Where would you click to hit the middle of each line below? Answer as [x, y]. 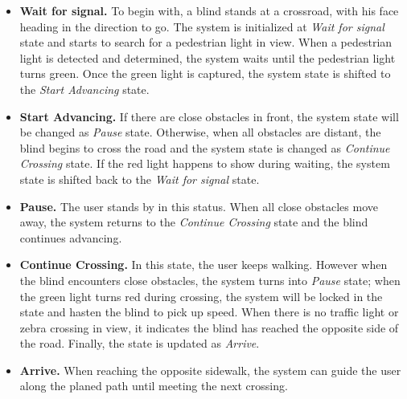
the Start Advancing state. [84, 89]
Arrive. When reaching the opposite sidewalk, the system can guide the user [210, 370]
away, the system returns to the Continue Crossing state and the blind [194, 222]
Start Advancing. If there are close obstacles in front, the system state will [209, 116]
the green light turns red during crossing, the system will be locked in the [201, 296]
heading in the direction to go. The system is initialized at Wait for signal [202, 26]
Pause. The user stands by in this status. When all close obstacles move [199, 206]
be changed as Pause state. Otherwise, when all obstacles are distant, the [200, 132]
